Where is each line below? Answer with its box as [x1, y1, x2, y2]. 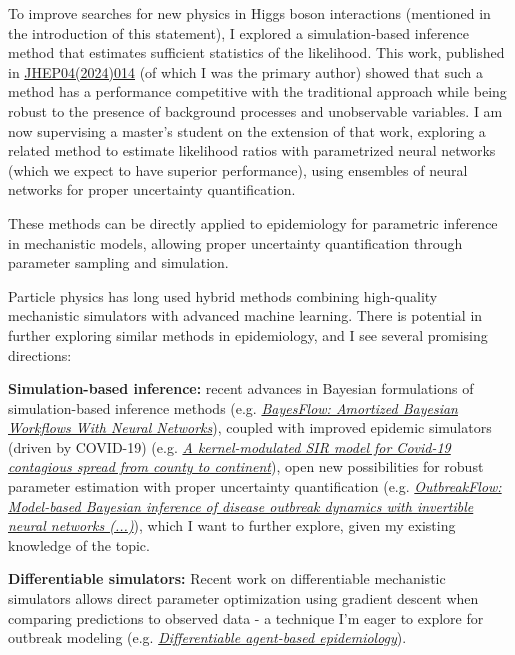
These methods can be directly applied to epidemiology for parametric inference [8, 212, 498, 233]
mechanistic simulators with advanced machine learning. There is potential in [8, 305, 483, 326]
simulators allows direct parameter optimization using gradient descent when [8, 588, 479, 609]
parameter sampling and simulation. [8, 252, 229, 273]
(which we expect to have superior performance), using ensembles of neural [8, 159, 468, 180]
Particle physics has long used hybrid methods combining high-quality [8, 285, 438, 306]
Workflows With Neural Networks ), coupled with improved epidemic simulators [8, 417, 492, 438]
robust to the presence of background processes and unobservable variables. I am [8, 100, 503, 121]
